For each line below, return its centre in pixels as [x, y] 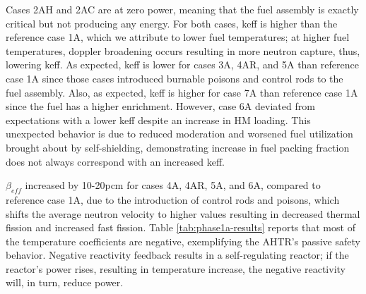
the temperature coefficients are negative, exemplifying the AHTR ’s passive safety [183, 241]
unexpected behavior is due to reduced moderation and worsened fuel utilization [179, 134]
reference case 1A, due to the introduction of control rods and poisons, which [173, 199]
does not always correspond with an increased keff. [115, 161]
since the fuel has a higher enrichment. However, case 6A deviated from [160, 106]
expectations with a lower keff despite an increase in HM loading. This [158, 120]
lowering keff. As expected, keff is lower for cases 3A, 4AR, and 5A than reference [182, 65]
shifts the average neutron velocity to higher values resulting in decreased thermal [183, 213]
